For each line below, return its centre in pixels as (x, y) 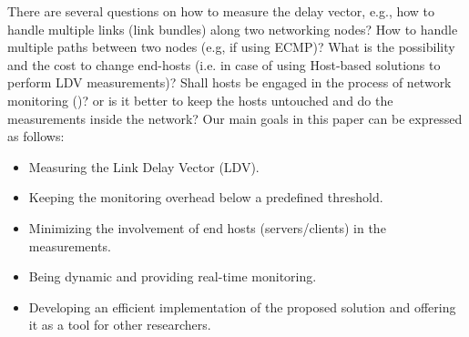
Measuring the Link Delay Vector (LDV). (144, 166)
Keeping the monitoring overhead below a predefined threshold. (206, 197)
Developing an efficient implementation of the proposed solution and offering (242, 306)
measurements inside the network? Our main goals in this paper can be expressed (235, 118)
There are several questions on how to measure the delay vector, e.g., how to (221, 11)
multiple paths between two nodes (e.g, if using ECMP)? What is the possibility (231, 47)
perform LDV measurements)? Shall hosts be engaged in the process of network (229, 82)
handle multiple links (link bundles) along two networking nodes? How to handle (233, 29)
